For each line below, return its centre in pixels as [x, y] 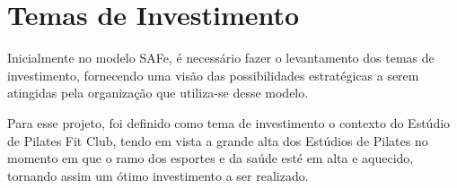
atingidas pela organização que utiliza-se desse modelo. [158, 93]
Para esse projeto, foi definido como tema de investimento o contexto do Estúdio [229, 122]
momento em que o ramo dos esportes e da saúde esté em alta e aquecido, [211, 158]
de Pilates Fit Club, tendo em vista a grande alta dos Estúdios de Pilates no [218, 140]
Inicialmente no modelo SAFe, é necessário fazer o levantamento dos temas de [221, 58]
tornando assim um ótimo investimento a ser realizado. [158, 175]
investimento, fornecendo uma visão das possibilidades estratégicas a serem [213, 75]
